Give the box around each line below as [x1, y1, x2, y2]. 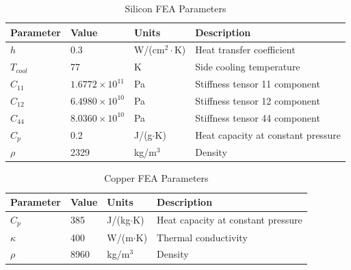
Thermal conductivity [157, 230, 248, 244]
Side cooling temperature [195, 59, 300, 74]
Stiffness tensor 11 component [195, 77, 320, 91]
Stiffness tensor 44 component [195, 110, 320, 124]
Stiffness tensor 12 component [195, 93, 320, 107]
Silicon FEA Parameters [125, 1, 226, 15]
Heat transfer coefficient [195, 42, 296, 57]
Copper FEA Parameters [104, 171, 209, 185]
